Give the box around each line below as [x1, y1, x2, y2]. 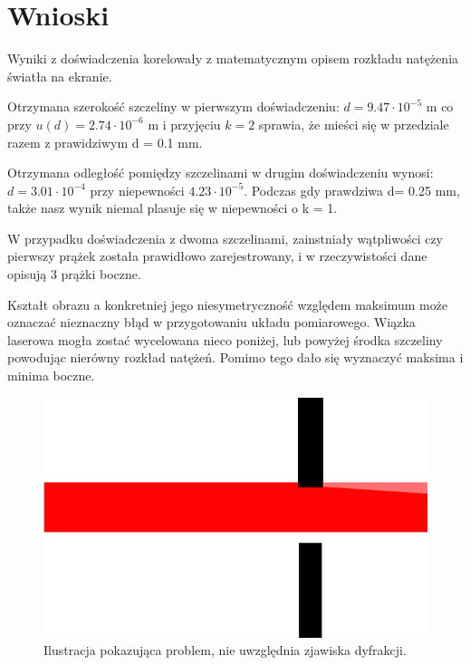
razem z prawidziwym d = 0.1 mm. [7, 132, 203, 151]
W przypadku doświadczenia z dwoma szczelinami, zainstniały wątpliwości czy [7, 228, 444, 247]
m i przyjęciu [148, 114, 221, 133]
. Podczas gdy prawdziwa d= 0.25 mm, [244, 180, 460, 199]
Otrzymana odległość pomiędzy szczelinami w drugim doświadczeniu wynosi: [7, 163, 434, 182]
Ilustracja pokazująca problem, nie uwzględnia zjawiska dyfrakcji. [43, 641, 407, 660]
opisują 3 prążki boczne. [7, 265, 141, 284]
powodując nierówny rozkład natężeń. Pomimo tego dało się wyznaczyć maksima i [7, 348, 464, 367]
